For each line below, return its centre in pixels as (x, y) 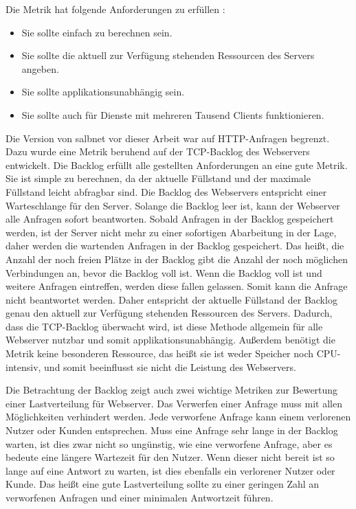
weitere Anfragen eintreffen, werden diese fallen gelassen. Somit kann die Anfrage (177, 286)
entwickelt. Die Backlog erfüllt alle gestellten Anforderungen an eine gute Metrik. (177, 165)
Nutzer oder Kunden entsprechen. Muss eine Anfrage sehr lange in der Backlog (172, 430)
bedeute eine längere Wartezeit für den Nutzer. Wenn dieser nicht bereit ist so (170, 457)
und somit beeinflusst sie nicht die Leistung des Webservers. (170, 366)
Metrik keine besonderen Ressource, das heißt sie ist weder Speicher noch (160, 353)
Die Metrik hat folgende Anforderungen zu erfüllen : (115, 9)
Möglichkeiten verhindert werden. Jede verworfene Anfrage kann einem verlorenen (178, 417)
